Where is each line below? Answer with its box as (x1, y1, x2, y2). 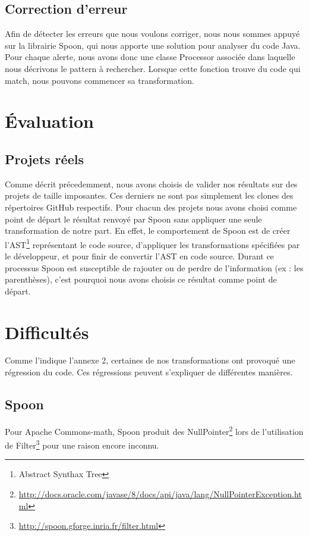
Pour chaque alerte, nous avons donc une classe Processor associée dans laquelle (5, 51, 295, 63)
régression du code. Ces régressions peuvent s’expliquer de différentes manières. (5, 366, 293, 378)
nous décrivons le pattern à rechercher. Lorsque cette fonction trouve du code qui (5, 62, 301, 74)
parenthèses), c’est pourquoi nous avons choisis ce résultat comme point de (5, 273, 277, 286)
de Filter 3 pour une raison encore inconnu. (5, 437, 159, 451)
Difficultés (5, 319, 89, 344)
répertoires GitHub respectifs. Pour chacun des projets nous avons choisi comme (5, 200, 297, 213)
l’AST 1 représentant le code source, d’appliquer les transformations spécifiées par (5, 236, 300, 250)
